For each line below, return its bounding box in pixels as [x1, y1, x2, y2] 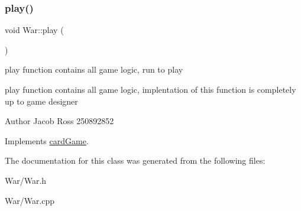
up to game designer [5, 95, 78, 107]
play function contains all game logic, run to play [5, 63, 183, 76]
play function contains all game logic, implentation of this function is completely [5, 83, 296, 95]
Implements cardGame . [5, 134, 89, 147]
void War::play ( [5, 24, 64, 36]
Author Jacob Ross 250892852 [5, 115, 114, 127]
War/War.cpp [5, 194, 55, 206]
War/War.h [5, 174, 47, 186]
